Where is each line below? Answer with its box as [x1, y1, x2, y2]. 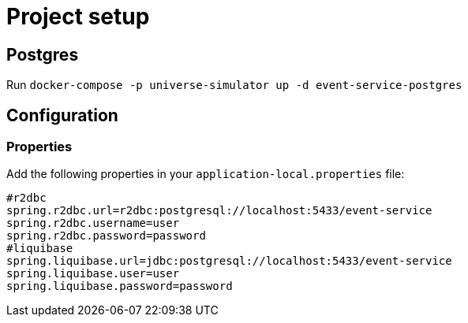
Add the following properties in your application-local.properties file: [6, 167, 405, 181]
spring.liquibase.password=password [6, 280, 233, 293]
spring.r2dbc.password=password [6, 229, 206, 243]
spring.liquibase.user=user [6, 267, 180, 280]
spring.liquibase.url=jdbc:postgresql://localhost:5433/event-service [6, 254, 452, 268]
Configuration [6, 105, 118, 125]
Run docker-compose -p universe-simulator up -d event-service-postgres [6, 78, 462, 92]
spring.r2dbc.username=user [6, 217, 180, 230]
